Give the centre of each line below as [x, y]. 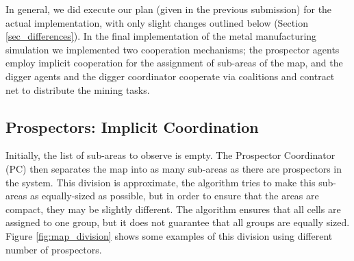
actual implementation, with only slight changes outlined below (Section [157, 22]
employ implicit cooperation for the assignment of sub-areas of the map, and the [174, 63]
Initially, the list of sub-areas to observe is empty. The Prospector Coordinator [170, 155]
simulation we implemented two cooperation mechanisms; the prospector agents [173, 49]
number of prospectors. [54, 249]
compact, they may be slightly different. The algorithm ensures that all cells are [173, 209]
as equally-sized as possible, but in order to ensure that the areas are [174, 196]
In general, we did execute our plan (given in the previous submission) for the [169, 9]
